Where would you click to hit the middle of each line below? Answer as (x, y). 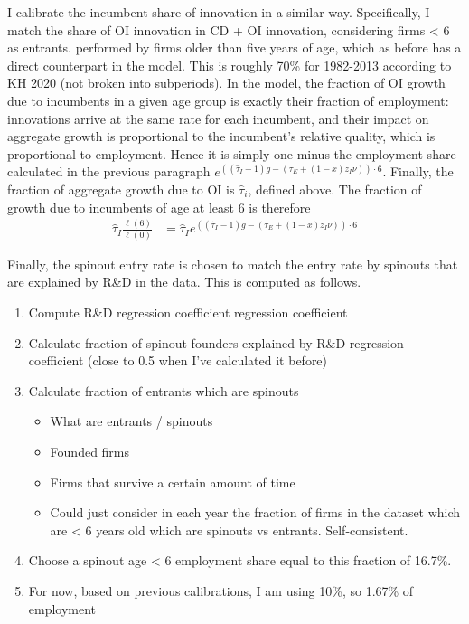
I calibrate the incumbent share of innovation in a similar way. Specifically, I (219, 12)
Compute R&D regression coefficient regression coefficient (188, 312)
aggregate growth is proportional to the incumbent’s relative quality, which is (221, 136)
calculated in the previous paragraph (109, 171)
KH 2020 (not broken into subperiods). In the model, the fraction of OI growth (226, 83)
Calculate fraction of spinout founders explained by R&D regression (216, 342)
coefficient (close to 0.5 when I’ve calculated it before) (178, 360)
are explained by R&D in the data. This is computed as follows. (184, 282)
